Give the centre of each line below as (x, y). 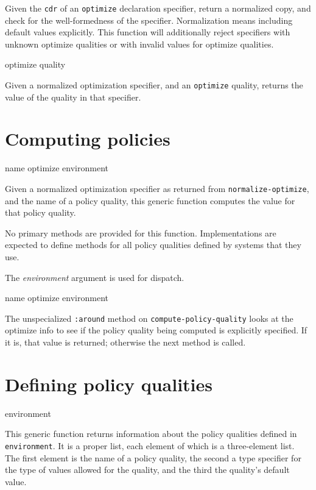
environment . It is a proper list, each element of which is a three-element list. (150, 445)
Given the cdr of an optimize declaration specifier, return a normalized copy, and (158, 8)
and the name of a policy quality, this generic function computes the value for (150, 200)
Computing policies (88, 139)
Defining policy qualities (109, 384)
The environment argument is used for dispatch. (95, 277)
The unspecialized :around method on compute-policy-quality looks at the (149, 318)
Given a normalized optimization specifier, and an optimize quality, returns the (154, 85)
